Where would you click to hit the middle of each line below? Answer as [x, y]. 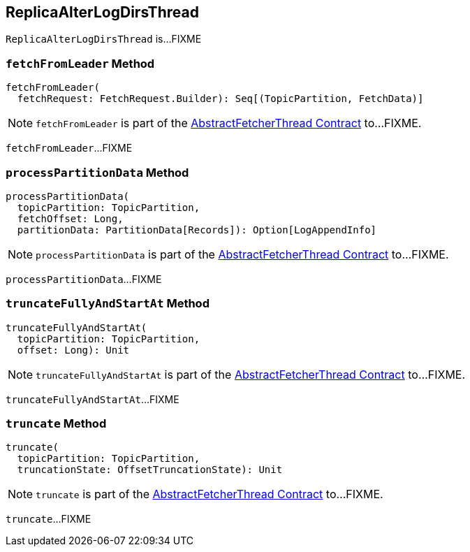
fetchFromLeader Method [80, 63]
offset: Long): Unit [73, 350]
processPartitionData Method [97, 172]
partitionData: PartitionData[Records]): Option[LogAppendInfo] [197, 230]
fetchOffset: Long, [70, 218]
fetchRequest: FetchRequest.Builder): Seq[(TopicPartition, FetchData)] [220, 99]
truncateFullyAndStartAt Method [108, 304]
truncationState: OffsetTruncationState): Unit [150, 470]
